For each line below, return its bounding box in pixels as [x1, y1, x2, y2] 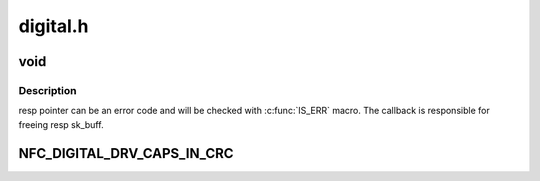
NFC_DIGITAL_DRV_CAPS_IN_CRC [18, 145, 234, 162]
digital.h [18, 15, 89, 37]
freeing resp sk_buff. [18, 118, 104, 130]
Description [18, 83, 77, 97]
